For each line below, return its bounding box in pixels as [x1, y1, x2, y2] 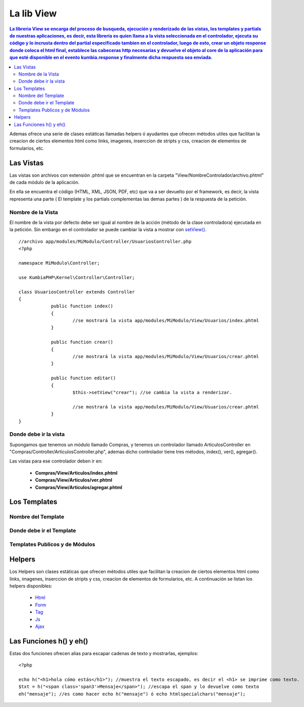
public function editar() [51, 375, 116, 381]
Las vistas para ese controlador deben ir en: [9, 458, 103, 464]
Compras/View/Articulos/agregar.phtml [35, 484, 123, 490]
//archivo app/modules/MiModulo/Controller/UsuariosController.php [18, 238, 192, 244]
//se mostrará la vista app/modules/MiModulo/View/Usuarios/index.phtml [72, 318, 259, 324]
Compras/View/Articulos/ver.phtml [35, 477, 113, 483]
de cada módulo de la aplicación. [9, 179, 79, 185]
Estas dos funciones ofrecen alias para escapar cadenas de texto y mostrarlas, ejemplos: [9, 650, 198, 656]
